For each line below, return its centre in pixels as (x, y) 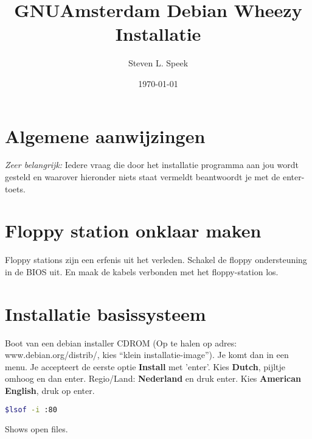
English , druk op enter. (50, 391)
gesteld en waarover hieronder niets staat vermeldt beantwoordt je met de (143, 177)
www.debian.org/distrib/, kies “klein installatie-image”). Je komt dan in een (147, 355)
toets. (15, 188)
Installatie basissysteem (106, 313)
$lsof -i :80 (31, 409)
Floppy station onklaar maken (133, 230)
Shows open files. (36, 428)
